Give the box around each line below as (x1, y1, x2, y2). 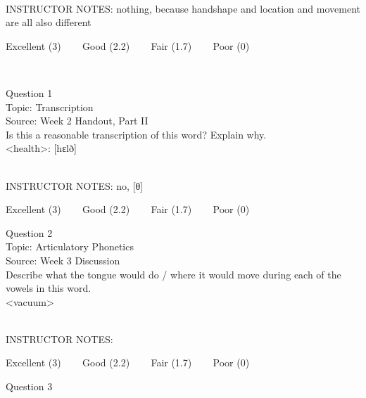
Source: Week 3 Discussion (6, 252, 120, 267)
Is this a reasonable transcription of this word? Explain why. (6, 127, 267, 141)
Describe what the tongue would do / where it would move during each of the (6, 267, 341, 281)
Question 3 (6, 379, 53, 394)
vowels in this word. (6, 281, 91, 295)
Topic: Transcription (6, 99, 94, 114)
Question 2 (6, 225, 53, 240)
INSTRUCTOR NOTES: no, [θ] (6, 178, 144, 193)
